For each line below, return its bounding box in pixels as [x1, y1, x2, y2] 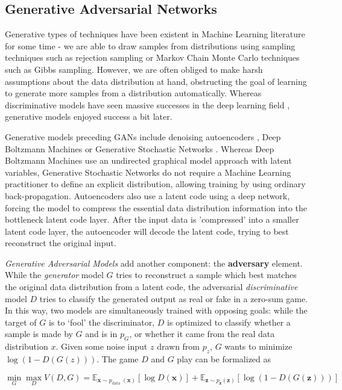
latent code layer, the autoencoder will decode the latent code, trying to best [5, 224, 289, 237]
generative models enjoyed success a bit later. [5, 110, 173, 123]
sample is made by [5, 327, 73, 340]
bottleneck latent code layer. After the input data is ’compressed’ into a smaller [5, 213, 299, 226]
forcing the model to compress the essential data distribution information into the [5, 201, 308, 214]
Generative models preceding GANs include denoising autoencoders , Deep [5, 130, 281, 143]
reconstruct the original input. [5, 237, 116, 249]
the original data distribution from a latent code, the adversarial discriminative [5, 280, 298, 293]
